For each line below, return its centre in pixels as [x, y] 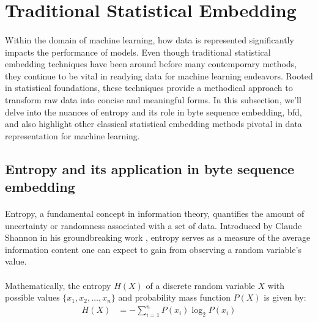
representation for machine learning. [72, 135]
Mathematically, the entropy [58, 285]
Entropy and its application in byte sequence [150, 168]
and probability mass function [174, 297]
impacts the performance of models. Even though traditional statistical [138, 52]
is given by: [285, 297]
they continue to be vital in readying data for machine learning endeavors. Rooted [159, 75]
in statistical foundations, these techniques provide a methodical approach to [149, 88]
